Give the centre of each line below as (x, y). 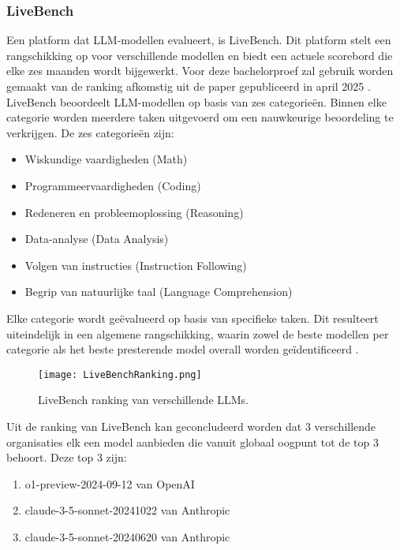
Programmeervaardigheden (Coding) (113, 185)
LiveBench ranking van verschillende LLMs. (144, 400)
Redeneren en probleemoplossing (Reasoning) (134, 212)
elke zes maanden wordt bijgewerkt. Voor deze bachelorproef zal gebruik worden (200, 71)
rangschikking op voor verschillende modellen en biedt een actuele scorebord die (200, 55)
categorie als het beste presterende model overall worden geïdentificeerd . (183, 349)
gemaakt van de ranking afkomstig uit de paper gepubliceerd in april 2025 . (189, 86)
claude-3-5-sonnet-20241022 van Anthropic (127, 510)
